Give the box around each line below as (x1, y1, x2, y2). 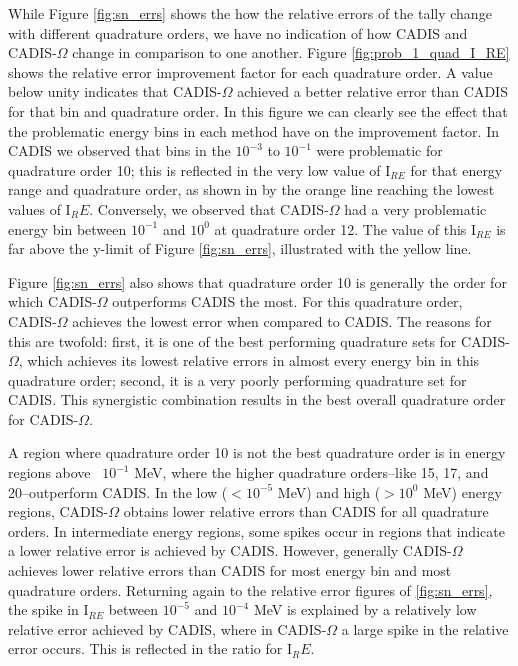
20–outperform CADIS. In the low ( (8, 481, 228, 502)
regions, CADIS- (8, 501, 109, 522)
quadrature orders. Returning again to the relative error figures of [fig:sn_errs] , (8, 579, 493, 600)
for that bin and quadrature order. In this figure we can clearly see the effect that (8, 100, 508, 121)
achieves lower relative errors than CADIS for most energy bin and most (8, 560, 452, 581)
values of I (8, 198, 71, 219)
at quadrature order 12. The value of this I (214, 218, 477, 239)
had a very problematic (344, 198, 487, 219)
